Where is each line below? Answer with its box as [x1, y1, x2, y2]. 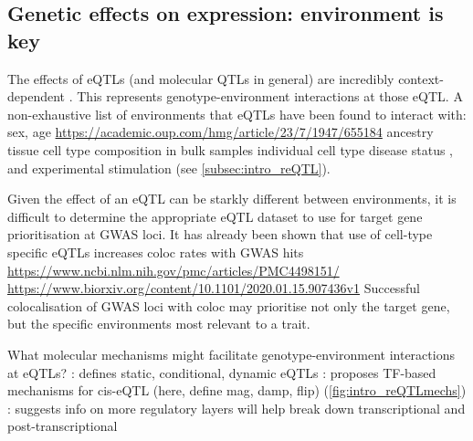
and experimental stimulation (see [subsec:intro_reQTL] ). [7, 158, 331, 177]
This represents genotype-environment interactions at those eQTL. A [77, 87, 463, 106]
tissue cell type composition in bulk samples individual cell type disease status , [7, 140, 453, 159]
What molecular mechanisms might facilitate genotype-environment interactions [7, 344, 455, 363]
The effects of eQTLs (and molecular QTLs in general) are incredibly [7, 68, 394, 88]
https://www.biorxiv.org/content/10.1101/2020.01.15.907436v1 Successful [7, 278, 420, 298]
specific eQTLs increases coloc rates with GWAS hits [7, 242, 304, 261]
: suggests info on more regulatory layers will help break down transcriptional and [7, 398, 466, 417]
